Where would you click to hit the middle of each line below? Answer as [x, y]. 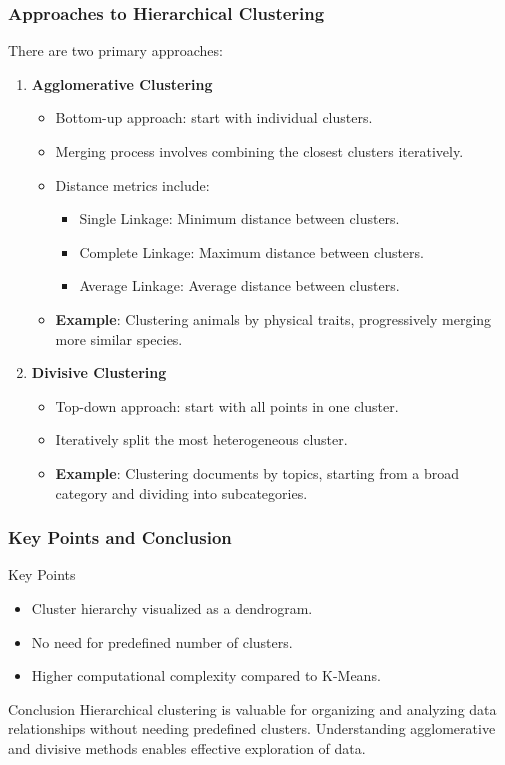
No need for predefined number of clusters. [162, 641]
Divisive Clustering [99, 372]
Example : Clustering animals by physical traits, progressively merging [273, 318]
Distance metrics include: [132, 184]
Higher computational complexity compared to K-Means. [206, 675]
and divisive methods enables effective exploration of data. [187, 747]
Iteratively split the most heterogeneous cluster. [201, 439]
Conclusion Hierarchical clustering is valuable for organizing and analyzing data [252, 708]
